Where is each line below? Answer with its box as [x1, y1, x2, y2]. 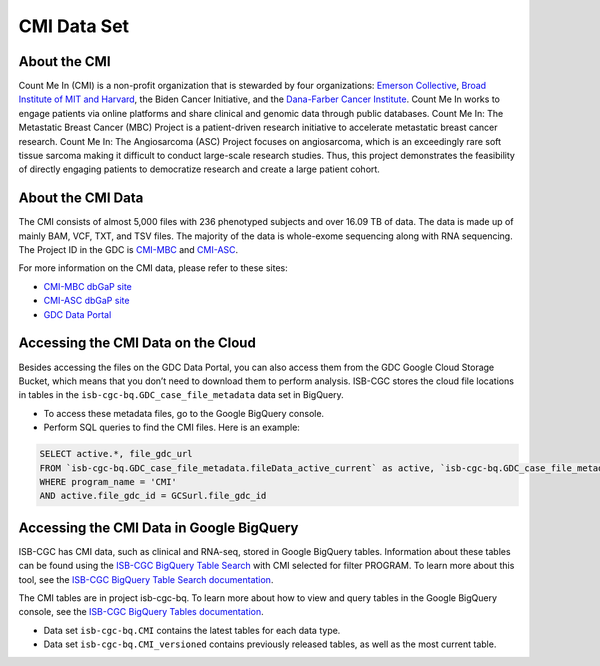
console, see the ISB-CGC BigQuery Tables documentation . [18, 606, 264, 618]
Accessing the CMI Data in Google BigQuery [18, 519, 299, 536]
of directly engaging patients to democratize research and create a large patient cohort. [18, 163, 380, 175]
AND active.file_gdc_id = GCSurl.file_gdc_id [39, 490, 267, 502]
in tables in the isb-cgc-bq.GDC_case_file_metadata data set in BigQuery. [18, 389, 344, 401]
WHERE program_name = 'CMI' [39, 476, 177, 487]
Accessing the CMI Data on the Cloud [18, 335, 257, 352]
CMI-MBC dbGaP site [43, 280, 132, 292]
